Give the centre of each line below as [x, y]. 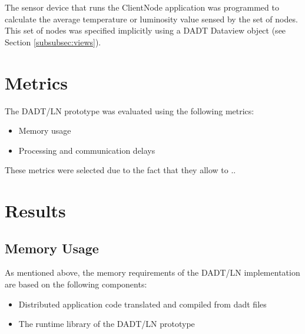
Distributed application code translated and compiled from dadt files [142, 304]
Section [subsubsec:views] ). [53, 42]
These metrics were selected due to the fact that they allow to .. [120, 170]
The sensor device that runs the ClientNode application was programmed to [142, 7]
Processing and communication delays [87, 150]
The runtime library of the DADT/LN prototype [107, 324]
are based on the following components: [76, 284]
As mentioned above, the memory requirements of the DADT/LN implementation [152, 272]
